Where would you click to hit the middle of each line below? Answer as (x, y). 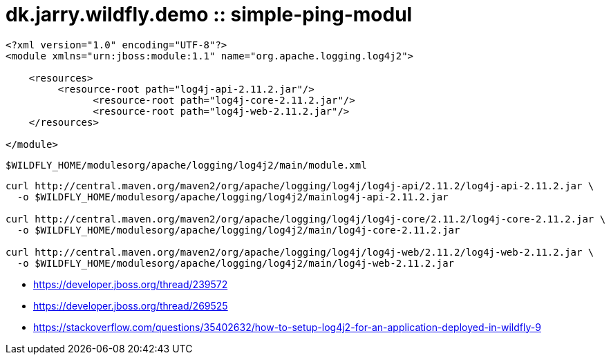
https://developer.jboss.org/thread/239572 (131, 284)
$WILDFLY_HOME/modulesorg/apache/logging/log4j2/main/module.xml (186, 165)
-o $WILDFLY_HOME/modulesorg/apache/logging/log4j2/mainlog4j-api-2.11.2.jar (233, 197)
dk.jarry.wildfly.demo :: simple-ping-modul (209, 15)
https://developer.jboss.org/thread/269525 (131, 305)
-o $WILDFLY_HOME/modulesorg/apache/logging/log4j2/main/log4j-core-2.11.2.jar (238, 230)
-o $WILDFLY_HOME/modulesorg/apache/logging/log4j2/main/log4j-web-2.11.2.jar (236, 263)
